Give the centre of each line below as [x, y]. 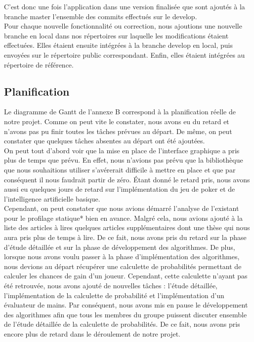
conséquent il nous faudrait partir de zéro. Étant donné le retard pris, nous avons [127, 179]
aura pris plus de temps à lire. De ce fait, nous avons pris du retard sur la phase [125, 237]
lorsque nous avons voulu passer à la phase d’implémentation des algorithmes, [122, 256]
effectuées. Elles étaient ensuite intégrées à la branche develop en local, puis [118, 45]
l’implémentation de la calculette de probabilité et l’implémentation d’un [114, 295]
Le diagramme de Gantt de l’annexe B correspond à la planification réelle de [120, 112]
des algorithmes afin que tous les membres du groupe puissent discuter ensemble [126, 314]
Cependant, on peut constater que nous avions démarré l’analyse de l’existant [122, 208]
